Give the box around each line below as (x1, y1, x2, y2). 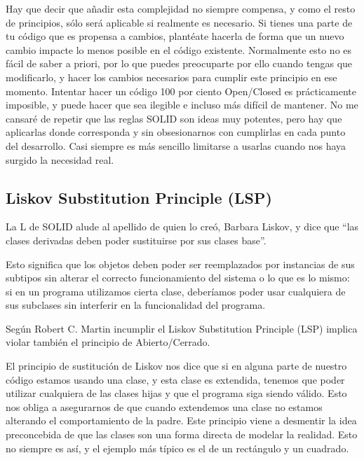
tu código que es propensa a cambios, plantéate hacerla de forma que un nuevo (6, 29, 344, 43)
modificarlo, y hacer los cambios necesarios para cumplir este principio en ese (6, 69, 337, 84)
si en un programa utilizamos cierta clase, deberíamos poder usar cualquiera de (6, 284, 346, 298)
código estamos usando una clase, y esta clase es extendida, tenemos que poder (6, 372, 345, 386)
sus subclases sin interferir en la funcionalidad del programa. (6, 298, 266, 312)
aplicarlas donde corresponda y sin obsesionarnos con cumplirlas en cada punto (6, 125, 346, 139)
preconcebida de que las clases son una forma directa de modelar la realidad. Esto (6, 427, 358, 442)
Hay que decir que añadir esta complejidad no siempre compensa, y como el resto (6, 1, 356, 15)
